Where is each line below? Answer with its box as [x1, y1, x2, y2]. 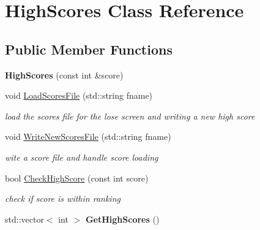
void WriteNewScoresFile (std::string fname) [5, 130, 171, 143]
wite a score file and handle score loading [5, 150, 158, 163]
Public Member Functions [5, 39, 173, 58]
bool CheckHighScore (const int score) [5, 171, 149, 184]
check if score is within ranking [5, 192, 121, 205]
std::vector [5, 212, 44, 225]
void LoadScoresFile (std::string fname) [5, 89, 153, 102]
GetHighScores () [85, 212, 160, 225]
